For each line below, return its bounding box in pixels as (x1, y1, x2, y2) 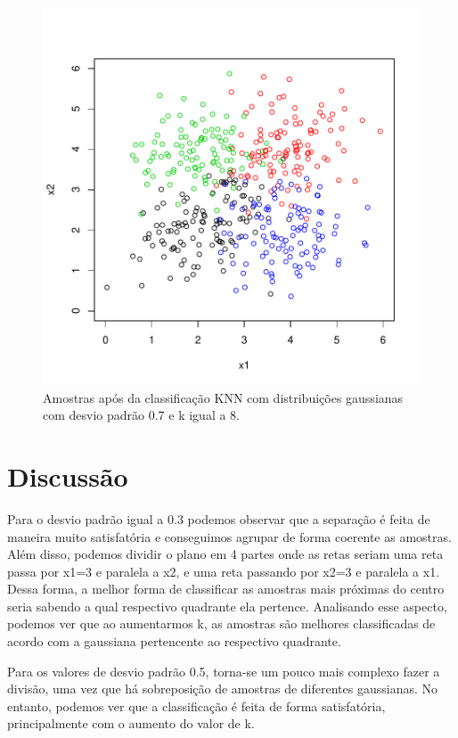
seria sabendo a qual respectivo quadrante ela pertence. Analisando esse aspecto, (7, 596, 447, 615)
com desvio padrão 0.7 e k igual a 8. (43, 406, 240, 424)
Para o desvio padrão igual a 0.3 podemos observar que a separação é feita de (7, 509, 430, 528)
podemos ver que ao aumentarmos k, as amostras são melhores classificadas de (7, 614, 436, 633)
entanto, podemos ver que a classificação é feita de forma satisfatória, (7, 696, 386, 715)
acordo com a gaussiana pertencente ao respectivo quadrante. (7, 632, 341, 651)
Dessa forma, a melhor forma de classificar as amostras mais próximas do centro (7, 579, 445, 598)
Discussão (7, 457, 128, 494)
